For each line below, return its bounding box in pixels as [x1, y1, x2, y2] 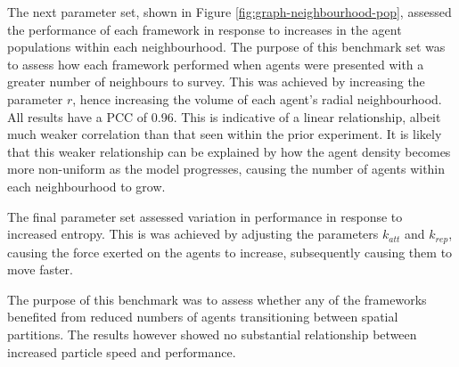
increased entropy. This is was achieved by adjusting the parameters [7, 224, 379, 243]
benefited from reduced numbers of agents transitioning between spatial [7, 307, 398, 326]
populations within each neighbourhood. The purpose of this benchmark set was [7, 37, 446, 56]
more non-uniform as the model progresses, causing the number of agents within [7, 159, 446, 178]
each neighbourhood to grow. [7, 176, 166, 195]
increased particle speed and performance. [7, 342, 236, 361]
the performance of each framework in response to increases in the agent [7, 20, 402, 38]
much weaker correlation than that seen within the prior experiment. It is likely [7, 125, 442, 143]
